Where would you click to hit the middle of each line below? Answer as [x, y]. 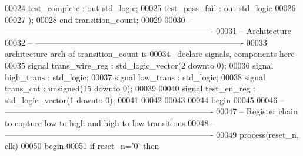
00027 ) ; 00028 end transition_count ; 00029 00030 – [99, 19]
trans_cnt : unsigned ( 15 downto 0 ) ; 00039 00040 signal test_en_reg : [130, 88]
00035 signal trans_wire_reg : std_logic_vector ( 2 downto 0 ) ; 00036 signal [139, 65]
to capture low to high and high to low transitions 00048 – [110, 122]
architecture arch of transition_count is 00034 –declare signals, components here [150, 54]
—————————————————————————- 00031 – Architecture [148, 31]
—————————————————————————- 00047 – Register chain [151, 111]
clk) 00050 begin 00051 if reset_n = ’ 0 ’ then [82, 146]
